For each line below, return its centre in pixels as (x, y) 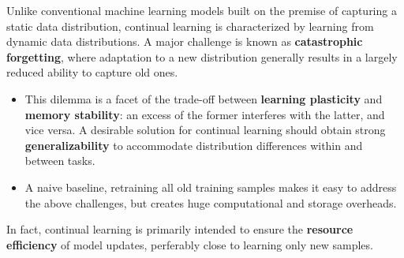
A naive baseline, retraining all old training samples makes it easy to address (211, 187)
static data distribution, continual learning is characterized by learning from (190, 26)
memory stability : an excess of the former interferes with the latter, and (205, 114)
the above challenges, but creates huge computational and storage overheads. (211, 202)
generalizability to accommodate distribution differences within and (194, 145)
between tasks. (60, 161)
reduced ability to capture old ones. (92, 72)
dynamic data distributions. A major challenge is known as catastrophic (185, 41)
